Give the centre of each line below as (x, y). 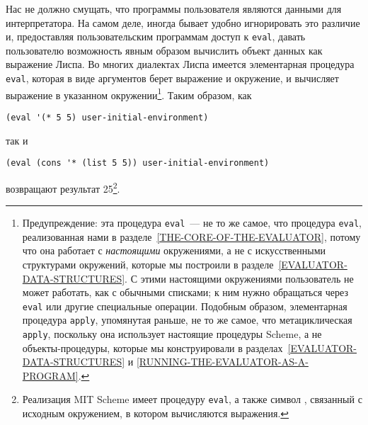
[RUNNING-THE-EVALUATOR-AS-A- (222, 362)
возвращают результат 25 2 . (63, 187)
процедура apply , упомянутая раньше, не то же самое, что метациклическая (187, 320)
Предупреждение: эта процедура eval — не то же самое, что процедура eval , (192, 223)
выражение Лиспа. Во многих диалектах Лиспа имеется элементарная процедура (180, 64)
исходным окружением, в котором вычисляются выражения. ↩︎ (156, 413)
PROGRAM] (50, 375)
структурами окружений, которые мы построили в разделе (148, 264)
